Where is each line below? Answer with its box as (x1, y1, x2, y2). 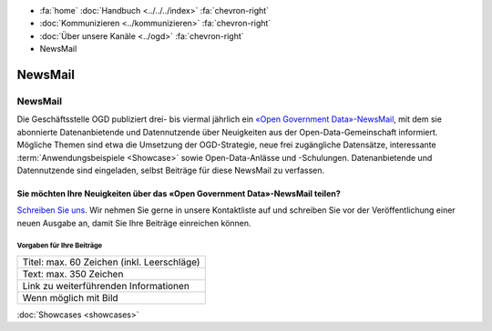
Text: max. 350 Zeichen (22, 268, 124, 281)
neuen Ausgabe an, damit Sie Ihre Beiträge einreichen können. (16, 217, 251, 228)
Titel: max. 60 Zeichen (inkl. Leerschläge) (22, 256, 200, 268)
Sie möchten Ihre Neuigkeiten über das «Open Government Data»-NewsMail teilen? (16, 187, 341, 199)
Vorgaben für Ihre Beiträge (16, 241, 103, 250)
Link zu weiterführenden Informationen (22, 280, 190, 293)
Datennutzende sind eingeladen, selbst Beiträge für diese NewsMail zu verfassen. (16, 165, 325, 176)
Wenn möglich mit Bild (22, 292, 118, 305)
